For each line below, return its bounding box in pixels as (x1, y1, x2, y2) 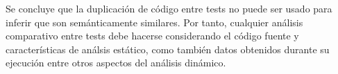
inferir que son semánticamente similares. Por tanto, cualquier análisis (6, 15, 303, 29)
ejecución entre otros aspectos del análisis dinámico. (6, 55, 226, 70)
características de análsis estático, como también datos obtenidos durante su (6, 41, 330, 56)
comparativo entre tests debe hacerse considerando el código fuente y (6, 28, 299, 43)
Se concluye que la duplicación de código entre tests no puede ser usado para (6, 1, 332, 15)
